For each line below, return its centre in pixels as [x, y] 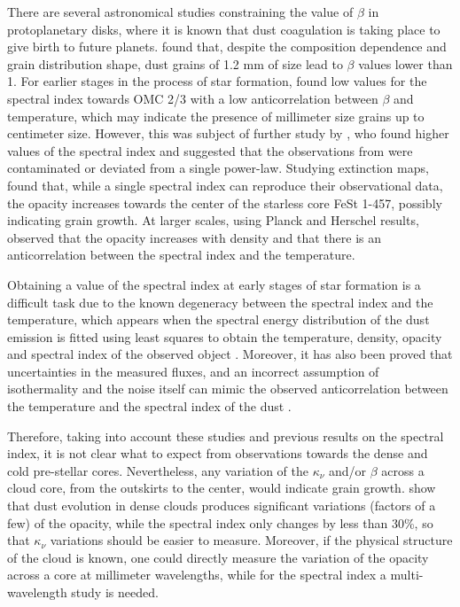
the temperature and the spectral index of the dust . [149, 406]
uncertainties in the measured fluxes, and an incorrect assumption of [193, 371]
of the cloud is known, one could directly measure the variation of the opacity [218, 557]
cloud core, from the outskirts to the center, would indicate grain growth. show [222, 488]
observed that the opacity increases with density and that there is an [195, 237]
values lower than [405, 63]
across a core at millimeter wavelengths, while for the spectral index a [197, 575]
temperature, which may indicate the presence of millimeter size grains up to [216, 116]
